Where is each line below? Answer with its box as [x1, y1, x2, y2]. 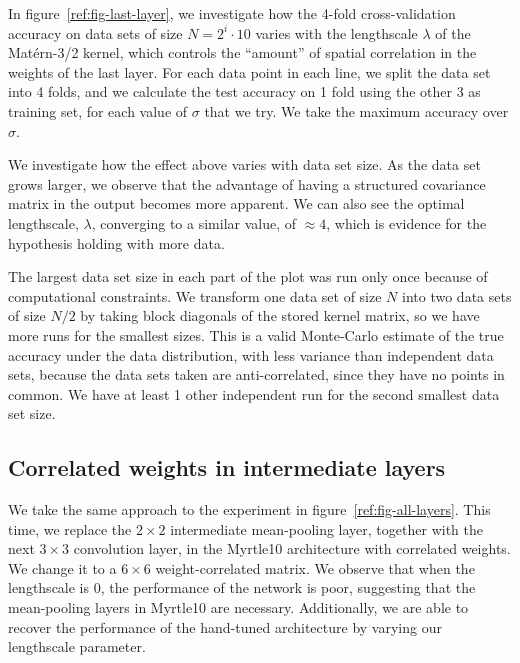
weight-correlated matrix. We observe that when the [155, 557, 475, 578]
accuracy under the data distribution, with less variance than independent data [8, 344, 494, 365]
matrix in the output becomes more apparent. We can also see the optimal [8, 193, 465, 214]
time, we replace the [8, 518, 132, 539]
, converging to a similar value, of [91, 212, 297, 233]
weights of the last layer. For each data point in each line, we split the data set [8, 61, 491, 82]
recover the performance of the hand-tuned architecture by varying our [8, 616, 442, 637]
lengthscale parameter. [8, 636, 146, 657]
